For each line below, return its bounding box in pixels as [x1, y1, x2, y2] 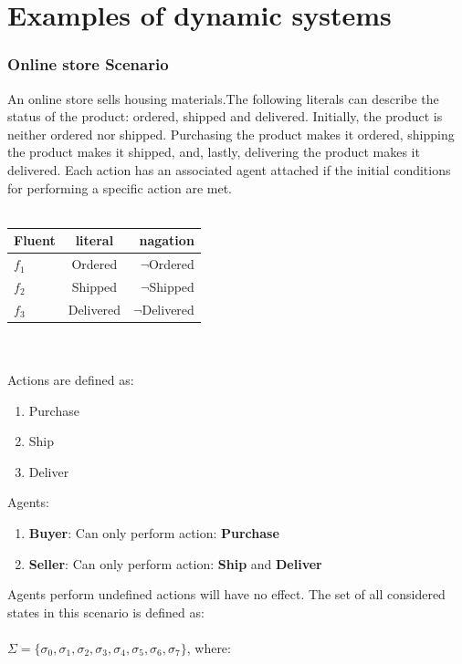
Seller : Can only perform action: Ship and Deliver [28, 554, 322, 573]
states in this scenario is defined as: [7, 602, 205, 621]
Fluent [14, 231, 56, 250]
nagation [139, 231, 194, 250]
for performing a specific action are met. [7, 178, 233, 197]
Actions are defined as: [7, 370, 134, 389]
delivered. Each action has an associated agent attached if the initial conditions [7, 160, 451, 179]
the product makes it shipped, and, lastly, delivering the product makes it [7, 142, 420, 161]
